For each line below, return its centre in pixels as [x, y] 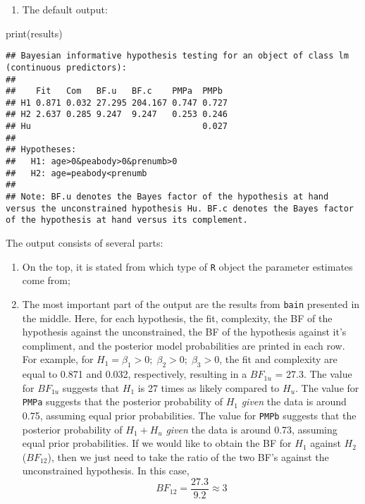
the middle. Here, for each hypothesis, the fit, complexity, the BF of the [177, 318]
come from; [46, 280]
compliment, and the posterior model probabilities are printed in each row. [184, 345]
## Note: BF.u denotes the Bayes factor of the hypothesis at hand [167, 197]
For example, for [58, 359]
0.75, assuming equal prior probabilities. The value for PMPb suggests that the [189, 415]
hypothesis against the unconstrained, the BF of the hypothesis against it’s [184, 332]
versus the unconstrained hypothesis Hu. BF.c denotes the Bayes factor [180, 208]
